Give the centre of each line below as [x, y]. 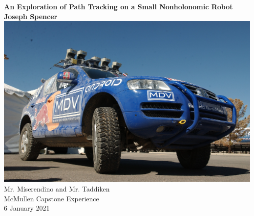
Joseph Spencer [31, 16]
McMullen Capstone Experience [52, 198]
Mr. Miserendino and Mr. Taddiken [57, 189]
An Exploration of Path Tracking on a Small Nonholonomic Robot [118, 6]
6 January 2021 [27, 208]
